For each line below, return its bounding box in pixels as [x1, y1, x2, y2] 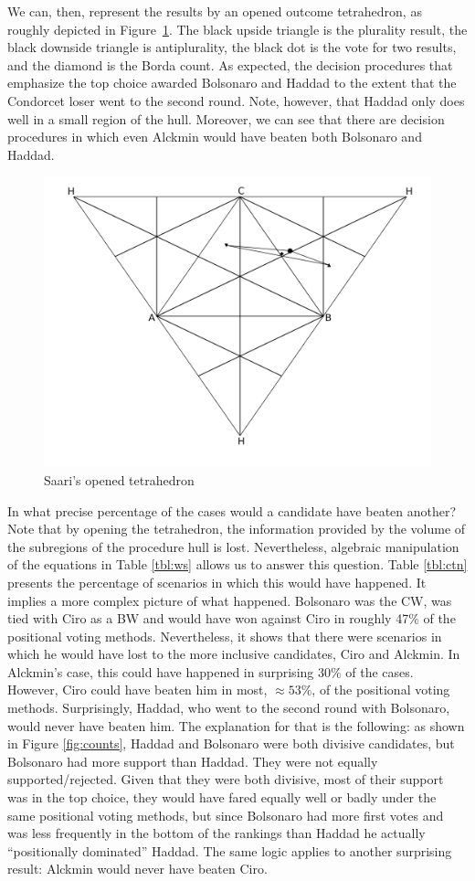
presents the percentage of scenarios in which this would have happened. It [7, 572, 427, 591]
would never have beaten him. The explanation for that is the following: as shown [7, 716, 465, 735]
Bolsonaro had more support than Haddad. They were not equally [7, 751, 378, 770]
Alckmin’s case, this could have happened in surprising [7, 662, 314, 681]
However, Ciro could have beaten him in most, [7, 680, 268, 699]
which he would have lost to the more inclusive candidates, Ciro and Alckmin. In [7, 644, 460, 663]
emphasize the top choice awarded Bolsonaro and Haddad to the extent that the [7, 73, 457, 92]
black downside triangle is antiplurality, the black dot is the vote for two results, [7, 37, 457, 57]
